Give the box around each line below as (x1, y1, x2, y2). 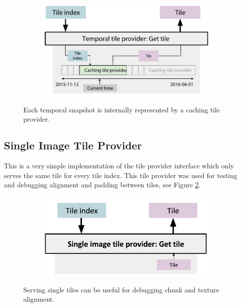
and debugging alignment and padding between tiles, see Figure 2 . (4, 180, 201, 190)
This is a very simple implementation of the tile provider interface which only (4, 161, 234, 171)
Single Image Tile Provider (4, 138, 142, 153)
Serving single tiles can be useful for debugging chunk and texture (23, 284, 220, 294)
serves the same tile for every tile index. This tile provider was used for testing (4, 170, 237, 180)
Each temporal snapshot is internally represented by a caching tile (23, 104, 220, 114)
